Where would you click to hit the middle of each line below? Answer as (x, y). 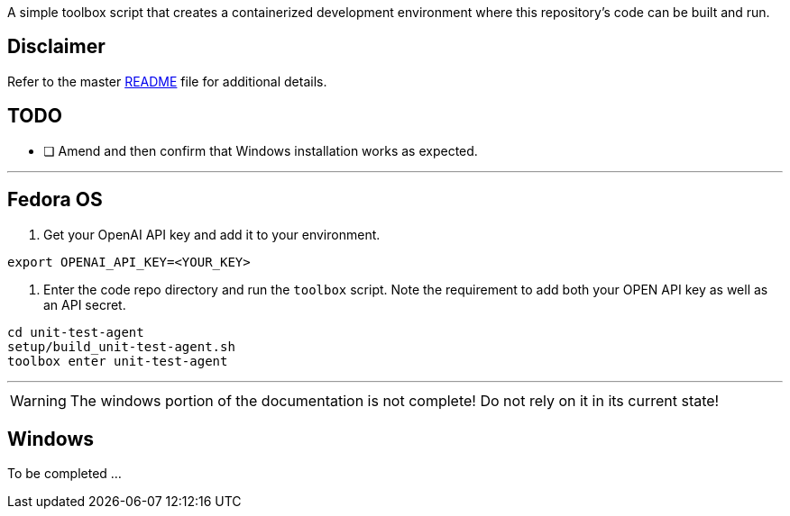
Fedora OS (55, 200)
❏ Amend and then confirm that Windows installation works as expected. (261, 150)
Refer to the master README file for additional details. (167, 81)
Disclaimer (56, 47)
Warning (38, 400)
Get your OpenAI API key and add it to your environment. (212, 234)
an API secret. (85, 304)
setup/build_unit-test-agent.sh (121, 346)
